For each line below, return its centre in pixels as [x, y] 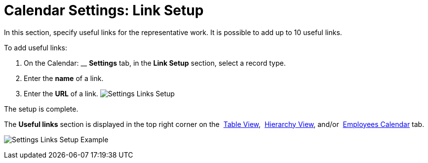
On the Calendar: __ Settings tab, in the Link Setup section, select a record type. [155, 63]
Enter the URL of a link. [61, 93]
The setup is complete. [41, 109]
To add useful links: [36, 47]
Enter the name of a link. [64, 78]
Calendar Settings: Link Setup [104, 10]
